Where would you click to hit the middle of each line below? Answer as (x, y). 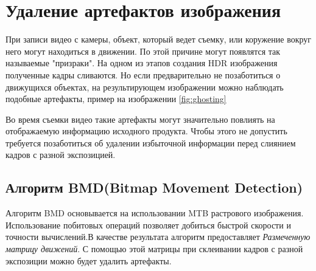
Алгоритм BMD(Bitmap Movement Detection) (154, 187)
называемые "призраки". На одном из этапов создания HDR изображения (142, 63)
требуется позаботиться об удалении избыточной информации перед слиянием (151, 142)
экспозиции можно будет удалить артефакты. (89, 260)
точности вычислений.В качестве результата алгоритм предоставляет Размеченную (158, 237)
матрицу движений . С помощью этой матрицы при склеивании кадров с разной (154, 249)
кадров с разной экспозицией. (61, 155)
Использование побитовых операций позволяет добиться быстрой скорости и (148, 225)
